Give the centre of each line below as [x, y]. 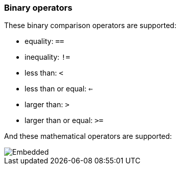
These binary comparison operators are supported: [90, 26]
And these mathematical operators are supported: [88, 136]
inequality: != [47, 57]
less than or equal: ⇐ [59, 89]
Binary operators [38, 8]
